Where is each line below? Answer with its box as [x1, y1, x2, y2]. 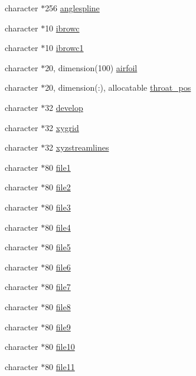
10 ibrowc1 [45, 42, 84, 54]
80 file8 [45, 300, 71, 313]
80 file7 [45, 281, 71, 293]
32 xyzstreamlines [45, 141, 109, 154]
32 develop [45, 101, 83, 113]
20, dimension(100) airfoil [45, 61, 138, 74]
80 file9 [45, 320, 71, 333]
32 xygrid [45, 121, 79, 133]
